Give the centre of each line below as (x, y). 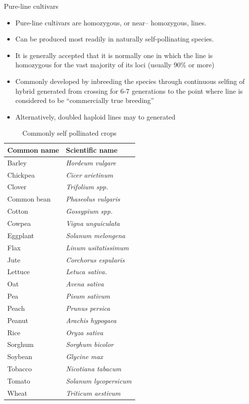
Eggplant (21, 235)
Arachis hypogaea (91, 320)
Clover (17, 187)
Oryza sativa (85, 332)
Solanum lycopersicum (99, 380)
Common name (33, 150)
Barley (17, 162)
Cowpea (19, 223)
